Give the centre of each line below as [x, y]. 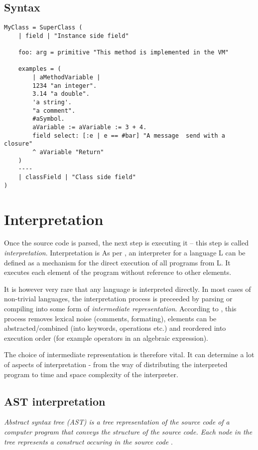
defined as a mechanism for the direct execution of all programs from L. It [117, 262]
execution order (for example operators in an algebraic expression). [106, 337]
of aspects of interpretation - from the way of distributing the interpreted [116, 364]
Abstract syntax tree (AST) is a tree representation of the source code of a [117, 422]
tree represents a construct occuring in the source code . [88, 441]
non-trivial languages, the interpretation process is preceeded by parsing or [118, 299]
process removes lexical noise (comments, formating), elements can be [110, 318]
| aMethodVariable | [66, 78]
